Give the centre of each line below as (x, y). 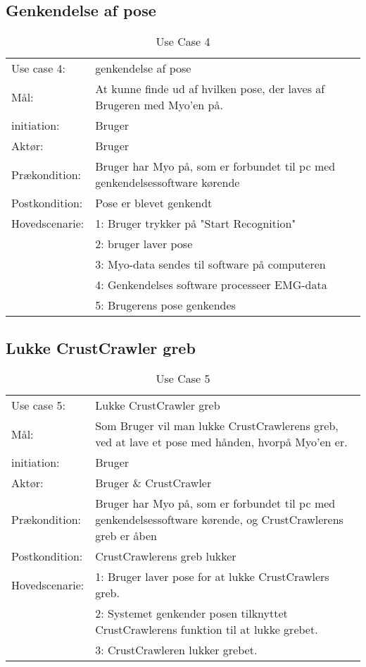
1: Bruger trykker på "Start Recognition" (196, 224)
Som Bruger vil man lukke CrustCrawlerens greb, (217, 426)
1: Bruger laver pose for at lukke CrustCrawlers (212, 577)
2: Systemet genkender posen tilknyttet (191, 613)
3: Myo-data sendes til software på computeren (210, 264)
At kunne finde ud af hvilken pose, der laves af (210, 89)
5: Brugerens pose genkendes (165, 305)
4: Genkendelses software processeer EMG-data (211, 285)
